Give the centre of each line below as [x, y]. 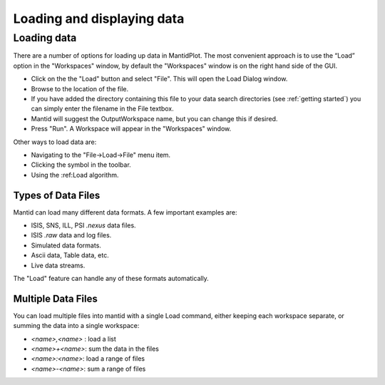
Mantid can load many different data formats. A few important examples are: [125, 212]
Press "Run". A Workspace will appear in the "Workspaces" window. [131, 129]
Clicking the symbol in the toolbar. [81, 165]
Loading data [45, 38]
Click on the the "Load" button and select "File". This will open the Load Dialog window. [159, 79]
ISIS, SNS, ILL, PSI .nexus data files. [83, 225]
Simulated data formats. [66, 245]
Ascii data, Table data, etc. [70, 255]
